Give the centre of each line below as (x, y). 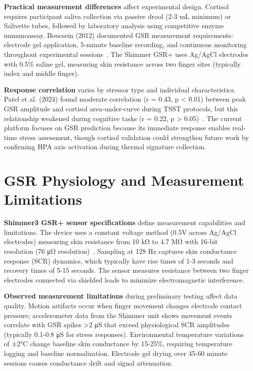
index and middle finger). (42, 73)
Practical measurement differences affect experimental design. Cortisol (117, 6)
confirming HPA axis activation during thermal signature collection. (105, 147)
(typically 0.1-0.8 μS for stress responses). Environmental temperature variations (124, 334)
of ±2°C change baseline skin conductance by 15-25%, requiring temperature (118, 344)
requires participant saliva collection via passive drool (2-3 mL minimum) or (117, 16)
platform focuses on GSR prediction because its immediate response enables (117, 128)
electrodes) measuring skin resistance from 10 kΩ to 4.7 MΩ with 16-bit (111, 241)
